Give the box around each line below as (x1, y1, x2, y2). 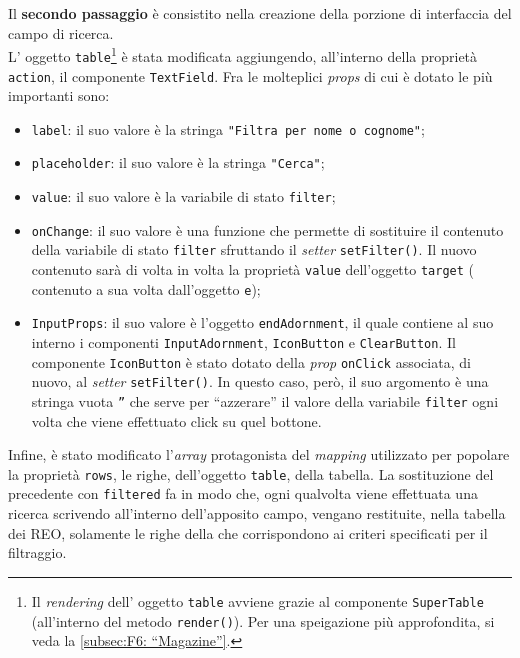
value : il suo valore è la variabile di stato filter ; (31, 186, 336, 207)
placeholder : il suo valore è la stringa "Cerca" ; (31, 152, 325, 173)
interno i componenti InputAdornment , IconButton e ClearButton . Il (31, 332, 456, 352)
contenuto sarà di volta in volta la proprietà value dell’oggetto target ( (31, 259, 474, 280)
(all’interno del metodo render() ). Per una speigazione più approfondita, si (31, 610, 495, 631)
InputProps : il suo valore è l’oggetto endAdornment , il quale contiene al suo (31, 312, 494, 333)
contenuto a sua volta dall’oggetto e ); (31, 278, 261, 299)
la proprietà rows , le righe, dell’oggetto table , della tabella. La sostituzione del (8, 463, 494, 484)
